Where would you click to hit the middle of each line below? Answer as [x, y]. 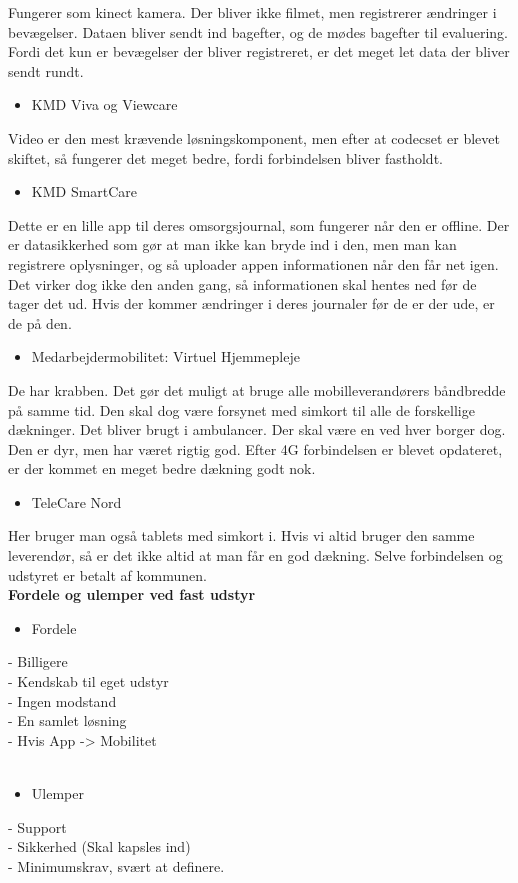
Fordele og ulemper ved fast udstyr [132, 594]
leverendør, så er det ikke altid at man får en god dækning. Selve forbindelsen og [255, 555]
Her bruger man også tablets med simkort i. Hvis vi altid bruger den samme [241, 535]
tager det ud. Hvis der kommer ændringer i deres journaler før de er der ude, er [251, 303]
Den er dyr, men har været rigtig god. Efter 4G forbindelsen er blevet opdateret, [255, 448]
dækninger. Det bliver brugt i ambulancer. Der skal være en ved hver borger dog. [257, 429]
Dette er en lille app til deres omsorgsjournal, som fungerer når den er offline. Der [259, 224]
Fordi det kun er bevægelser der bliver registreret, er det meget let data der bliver [259, 51]
